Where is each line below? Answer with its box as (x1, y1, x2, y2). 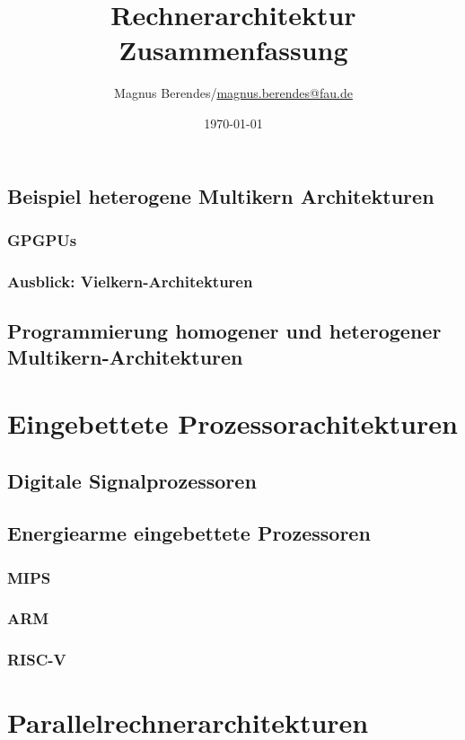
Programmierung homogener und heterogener (7, 316, 442, 344)
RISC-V (7, 648, 66, 671)
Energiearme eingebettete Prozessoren (7, 519, 371, 547)
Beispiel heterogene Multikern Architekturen (7, 181, 434, 209)
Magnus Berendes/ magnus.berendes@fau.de (114, 84, 353, 102)
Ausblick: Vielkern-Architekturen (7, 269, 253, 292)
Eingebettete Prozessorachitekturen (7, 404, 458, 441)
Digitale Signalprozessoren (7, 466, 257, 494)
